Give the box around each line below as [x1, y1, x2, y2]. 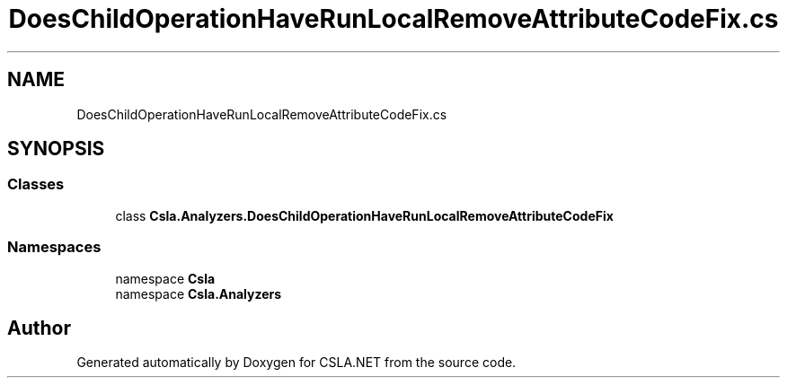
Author [7, 316, 71, 339]
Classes [7, 175, 65, 194]
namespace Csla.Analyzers [115, 285, 282, 302]
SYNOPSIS [7, 137, 105, 161]
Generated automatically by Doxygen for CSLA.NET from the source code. [76, 354, 517, 371]
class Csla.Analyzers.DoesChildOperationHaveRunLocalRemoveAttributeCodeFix [115, 207, 614, 223]
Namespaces [7, 238, 102, 257]
